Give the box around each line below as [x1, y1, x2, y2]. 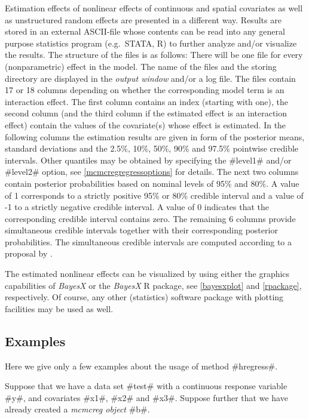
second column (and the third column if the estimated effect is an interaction [5, 107, 287, 119]
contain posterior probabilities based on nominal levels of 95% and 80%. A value [5, 177, 299, 189]
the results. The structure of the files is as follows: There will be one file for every [5, 48, 303, 61]
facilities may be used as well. [5, 302, 114, 315]
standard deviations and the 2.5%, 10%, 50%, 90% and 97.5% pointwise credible [5, 142, 299, 155]
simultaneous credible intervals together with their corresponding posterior [5, 224, 278, 236]
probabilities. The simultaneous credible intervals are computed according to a [5, 235, 292, 248]
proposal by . [5, 247, 53, 260]
